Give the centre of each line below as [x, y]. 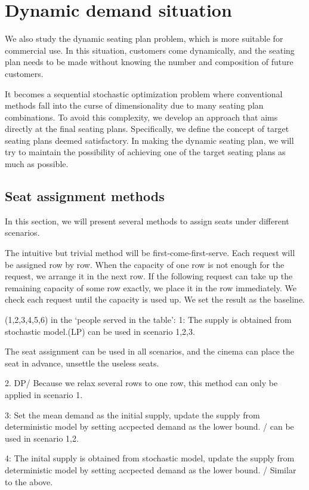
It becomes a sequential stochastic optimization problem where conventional [144, 93]
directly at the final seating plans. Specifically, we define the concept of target [147, 129]
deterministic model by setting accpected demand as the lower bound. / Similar [151, 469]
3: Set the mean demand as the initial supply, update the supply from [132, 415]
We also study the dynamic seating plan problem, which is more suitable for [144, 38]
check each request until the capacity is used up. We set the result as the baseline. [155, 299]
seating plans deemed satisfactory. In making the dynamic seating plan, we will [149, 140]
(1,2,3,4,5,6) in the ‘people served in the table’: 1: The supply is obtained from [148, 320]
